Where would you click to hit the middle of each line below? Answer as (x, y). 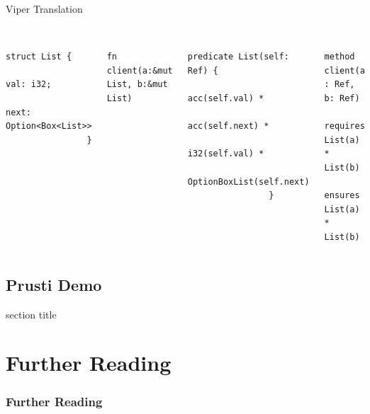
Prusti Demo (54, 284)
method (340, 57)
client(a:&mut (140, 70)
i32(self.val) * (226, 154)
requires (344, 126)
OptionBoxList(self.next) (248, 182)
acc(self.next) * (228, 126)
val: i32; (29, 85)
